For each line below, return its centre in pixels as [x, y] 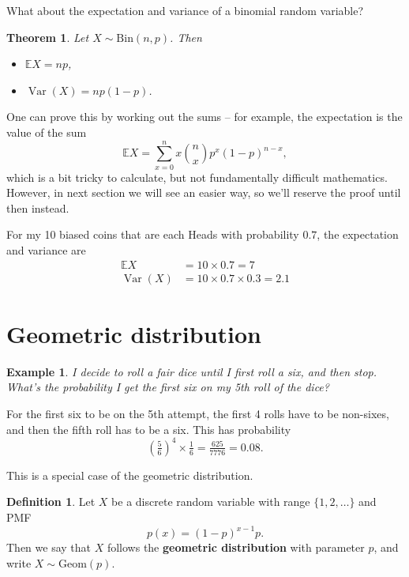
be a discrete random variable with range [211, 502]
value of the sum [47, 132]
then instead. [38, 207]
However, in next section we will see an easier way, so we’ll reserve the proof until [204, 192]
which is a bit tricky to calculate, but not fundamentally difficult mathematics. [197, 177]
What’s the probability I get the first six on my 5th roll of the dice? [168, 387]
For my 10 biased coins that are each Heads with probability [153, 234]
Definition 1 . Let [51, 502]
